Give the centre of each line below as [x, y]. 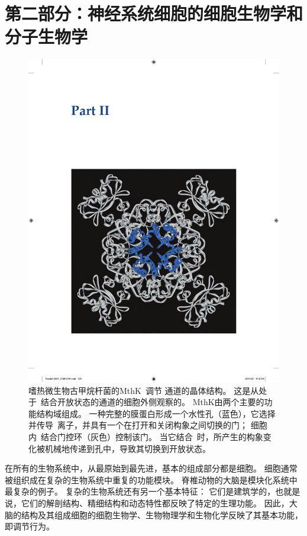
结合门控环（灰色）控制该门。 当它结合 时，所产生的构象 [152, 437]
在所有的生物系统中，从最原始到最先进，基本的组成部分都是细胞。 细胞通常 [151, 468]
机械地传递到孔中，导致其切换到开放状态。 [127, 448]
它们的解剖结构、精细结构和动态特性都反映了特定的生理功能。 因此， [155, 503]
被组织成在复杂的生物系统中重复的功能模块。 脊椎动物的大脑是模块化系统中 [151, 479]
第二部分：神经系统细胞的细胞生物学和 [154, 13]
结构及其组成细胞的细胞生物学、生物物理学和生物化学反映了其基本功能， [162, 514]
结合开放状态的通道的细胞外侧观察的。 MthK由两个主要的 [152, 402]
